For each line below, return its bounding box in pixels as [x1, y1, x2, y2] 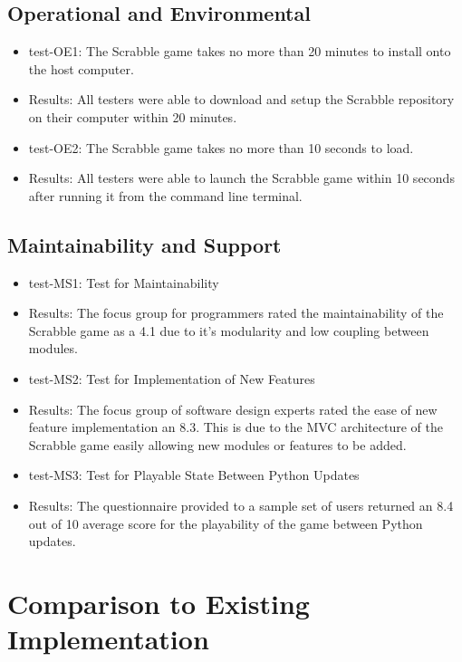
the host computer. [28, 59, 134, 78]
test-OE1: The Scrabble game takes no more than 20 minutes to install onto [28, 42, 451, 61]
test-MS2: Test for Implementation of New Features [28, 369, 315, 388]
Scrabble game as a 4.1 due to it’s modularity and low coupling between [28, 321, 429, 340]
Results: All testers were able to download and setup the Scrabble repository [28, 90, 455, 109]
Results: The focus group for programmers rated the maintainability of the [28, 303, 444, 322]
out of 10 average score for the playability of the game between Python [28, 513, 423, 532]
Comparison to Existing [7, 584, 310, 621]
